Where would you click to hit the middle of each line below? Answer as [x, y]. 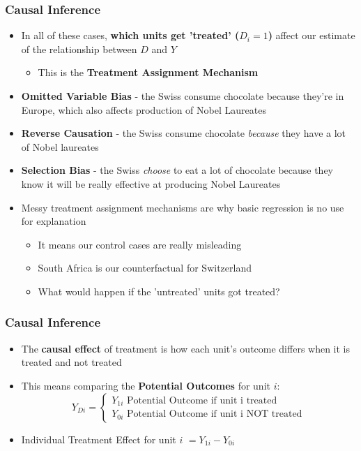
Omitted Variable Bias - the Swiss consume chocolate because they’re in [183, 96]
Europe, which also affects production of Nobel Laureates [144, 109]
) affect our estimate [312, 35]
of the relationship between [79, 49]
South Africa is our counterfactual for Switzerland [145, 268]
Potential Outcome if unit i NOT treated [215, 414]
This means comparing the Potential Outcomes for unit [146, 385]
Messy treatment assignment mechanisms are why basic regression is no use [183, 207]
